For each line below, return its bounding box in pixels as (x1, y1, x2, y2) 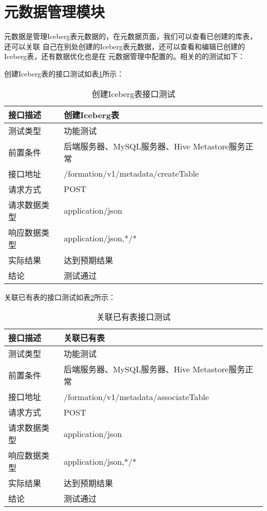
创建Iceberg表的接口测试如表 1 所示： (4, 68, 124, 79)
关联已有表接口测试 (96, 311, 170, 323)
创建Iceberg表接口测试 (91, 87, 176, 100)
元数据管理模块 (4, 1, 105, 22)
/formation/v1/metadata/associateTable (63, 390, 209, 403)
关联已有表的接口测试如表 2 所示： (4, 291, 116, 302)
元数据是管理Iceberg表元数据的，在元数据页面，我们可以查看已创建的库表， (4, 31, 257, 42)
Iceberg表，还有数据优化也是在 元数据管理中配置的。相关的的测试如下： (4, 51, 245, 62)
